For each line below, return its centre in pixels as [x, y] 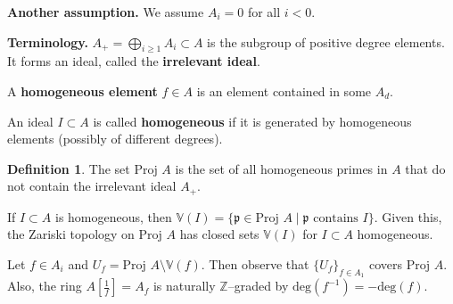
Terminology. [48, 41]
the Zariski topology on [71, 234]
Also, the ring [45, 286]
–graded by [258, 286]
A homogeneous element [82, 90]
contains [336, 218]
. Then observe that [255, 264]
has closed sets [219, 234]
